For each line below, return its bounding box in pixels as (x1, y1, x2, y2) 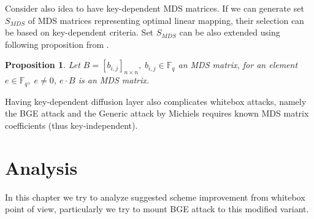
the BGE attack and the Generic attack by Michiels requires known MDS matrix (5, 107, 309, 120)
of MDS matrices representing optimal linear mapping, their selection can (28, 13, 304, 26)
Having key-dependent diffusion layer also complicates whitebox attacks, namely (5, 94, 307, 107)
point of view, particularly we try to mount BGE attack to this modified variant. (5, 202, 309, 215)
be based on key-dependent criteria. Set (5, 26, 154, 39)
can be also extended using (179, 26, 280, 39)
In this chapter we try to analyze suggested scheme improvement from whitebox (5, 190, 305, 203)
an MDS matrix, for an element (178, 58, 298, 71)
